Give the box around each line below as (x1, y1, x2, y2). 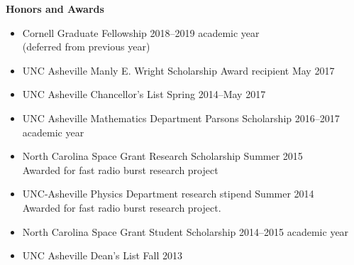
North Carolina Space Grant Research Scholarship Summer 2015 (22, 148, 303, 163)
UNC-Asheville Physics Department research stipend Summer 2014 (22, 186, 314, 201)
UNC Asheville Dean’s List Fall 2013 (22, 248, 182, 263)
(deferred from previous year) (22, 39, 150, 54)
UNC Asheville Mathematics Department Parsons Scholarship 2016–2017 (22, 110, 340, 125)
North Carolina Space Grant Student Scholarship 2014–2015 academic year (22, 224, 349, 239)
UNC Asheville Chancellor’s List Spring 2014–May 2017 (22, 87, 266, 102)
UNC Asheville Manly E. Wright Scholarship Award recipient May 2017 (22, 63, 335, 77)
